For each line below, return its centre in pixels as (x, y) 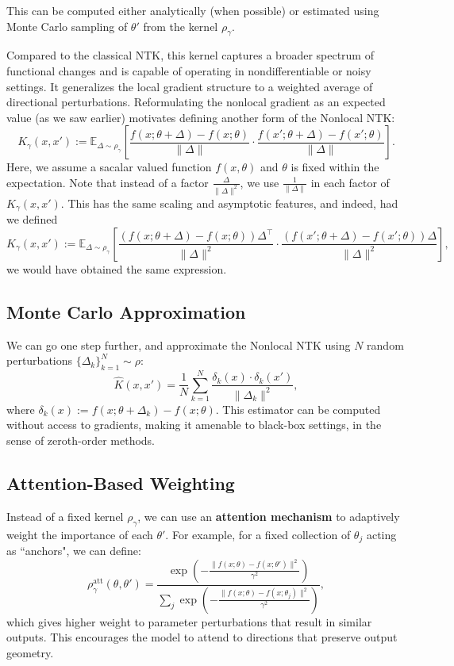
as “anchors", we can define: (74, 551)
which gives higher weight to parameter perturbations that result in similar (189, 621)
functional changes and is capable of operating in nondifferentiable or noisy (189, 70)
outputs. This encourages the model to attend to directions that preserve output (202, 637)
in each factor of (350, 182)
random (385, 344)
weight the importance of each (80, 534)
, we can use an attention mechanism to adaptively (269, 516)
